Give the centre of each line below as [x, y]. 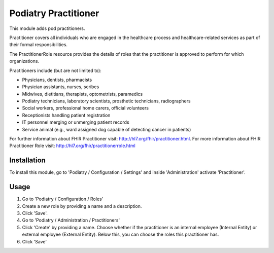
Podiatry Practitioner [54, 13]
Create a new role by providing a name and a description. [82, 206]
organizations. [24, 61]
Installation [27, 160]
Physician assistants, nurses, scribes [61, 87]
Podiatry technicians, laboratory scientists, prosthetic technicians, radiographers [106, 101]
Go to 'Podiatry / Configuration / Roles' [63, 199]
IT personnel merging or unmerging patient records [76, 122]
